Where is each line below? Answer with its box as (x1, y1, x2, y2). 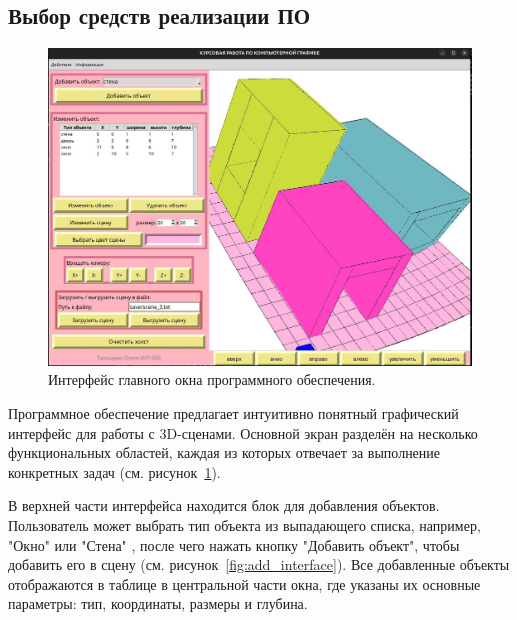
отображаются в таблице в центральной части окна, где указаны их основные (8, 573, 481, 594)
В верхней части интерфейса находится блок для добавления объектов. (8, 495, 440, 516)
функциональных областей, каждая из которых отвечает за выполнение (8, 442, 441, 463)
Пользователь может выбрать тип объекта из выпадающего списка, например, (8, 514, 481, 535)
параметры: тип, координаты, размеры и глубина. (8, 593, 308, 614)
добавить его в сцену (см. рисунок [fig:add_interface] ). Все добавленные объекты (8, 554, 510, 575)
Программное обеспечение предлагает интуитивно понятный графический (8, 402, 459, 423)
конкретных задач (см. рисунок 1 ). (8, 461, 221, 482)
